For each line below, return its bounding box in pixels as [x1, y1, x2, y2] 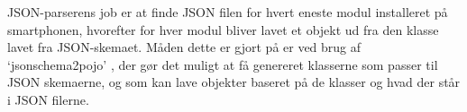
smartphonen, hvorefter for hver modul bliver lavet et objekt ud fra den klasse [7, 20, 439, 39]
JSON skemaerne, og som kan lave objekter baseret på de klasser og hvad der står [7, 73, 461, 91]
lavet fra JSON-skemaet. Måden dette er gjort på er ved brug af [7, 38, 362, 56]
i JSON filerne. [7, 90, 89, 108]
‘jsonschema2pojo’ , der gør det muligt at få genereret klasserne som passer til [7, 55, 438, 73]
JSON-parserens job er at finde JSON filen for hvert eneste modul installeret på [7, 3, 448, 21]
